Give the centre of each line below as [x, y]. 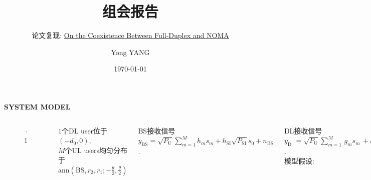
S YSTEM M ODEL [37, 106]
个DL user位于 [85, 130]
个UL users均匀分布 [96, 150]
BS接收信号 [157, 130]
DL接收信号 [303, 130]
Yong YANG [130, 52]
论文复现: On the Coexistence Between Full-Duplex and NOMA [130, 35]
